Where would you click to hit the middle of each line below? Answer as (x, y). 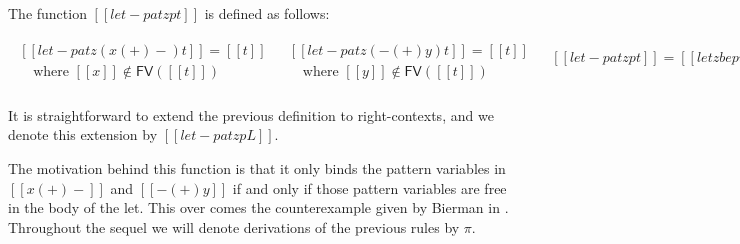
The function (47, 13)
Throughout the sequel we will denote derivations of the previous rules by (234, 226)
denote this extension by (83, 134)
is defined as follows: (267, 13)
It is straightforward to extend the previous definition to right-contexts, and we (251, 114)
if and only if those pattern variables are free (369, 187)
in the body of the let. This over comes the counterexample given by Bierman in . (258, 207)
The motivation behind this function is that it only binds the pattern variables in (257, 167)
